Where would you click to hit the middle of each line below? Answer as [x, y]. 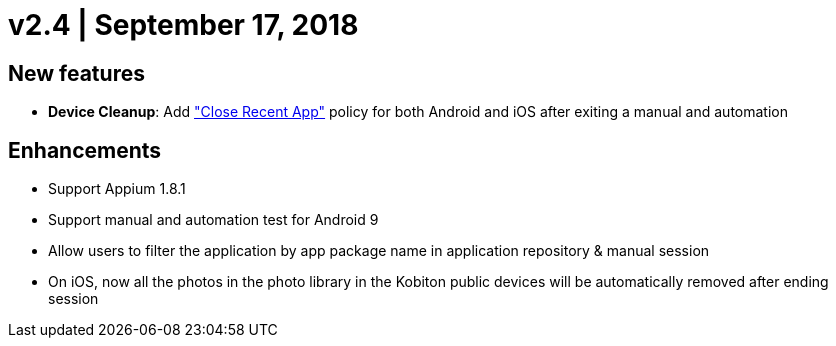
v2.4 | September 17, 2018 [183, 25]
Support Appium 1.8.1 [117, 189]
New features [76, 73]
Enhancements [85, 150]
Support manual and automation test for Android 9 [213, 220]
